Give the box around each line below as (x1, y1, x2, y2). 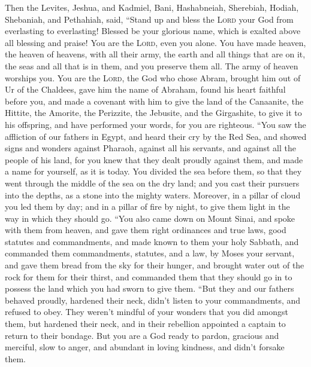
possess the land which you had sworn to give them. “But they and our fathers (5, 282, 294, 295)
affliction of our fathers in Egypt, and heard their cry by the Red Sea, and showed (5, 130, 307, 142)
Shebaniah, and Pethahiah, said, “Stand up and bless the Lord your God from (5, 13, 294, 25)
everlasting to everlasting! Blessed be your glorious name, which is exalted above (5, 25, 301, 37)
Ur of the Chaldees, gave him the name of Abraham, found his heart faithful (5, 83, 286, 96)
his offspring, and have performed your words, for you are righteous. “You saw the (5, 118, 306, 130)
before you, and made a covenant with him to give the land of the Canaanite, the (5, 94, 304, 107)
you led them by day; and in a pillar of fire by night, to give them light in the (5, 200, 290, 213)
